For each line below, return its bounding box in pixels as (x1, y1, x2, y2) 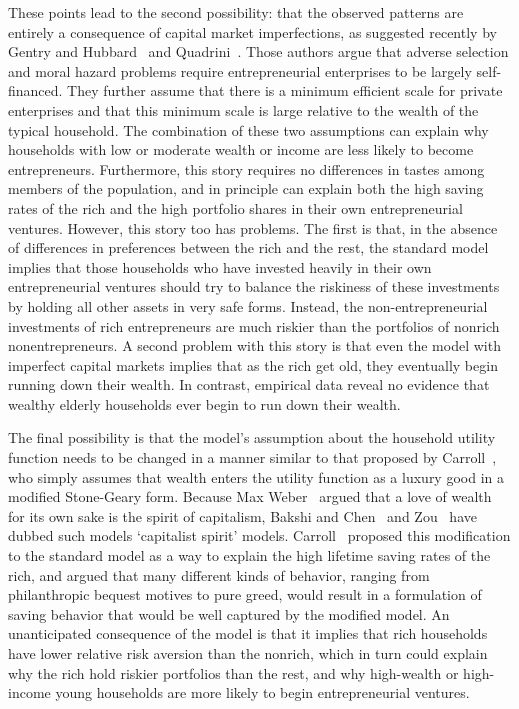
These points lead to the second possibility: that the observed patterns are (8, 2, 464, 22)
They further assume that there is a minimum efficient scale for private (67, 80, 503, 101)
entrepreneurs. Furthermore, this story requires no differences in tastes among (8, 158, 485, 179)
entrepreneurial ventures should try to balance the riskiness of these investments (8, 276, 500, 297)
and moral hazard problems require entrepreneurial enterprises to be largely (8, 60, 472, 81)
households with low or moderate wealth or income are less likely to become (8, 139, 474, 160)
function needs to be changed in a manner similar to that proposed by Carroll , (8, 447, 497, 468)
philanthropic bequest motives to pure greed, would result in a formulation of (8, 584, 482, 605)
